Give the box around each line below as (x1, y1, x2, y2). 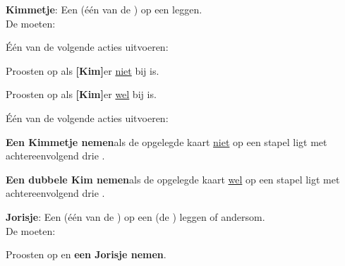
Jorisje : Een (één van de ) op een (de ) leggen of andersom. (6, 209, 265, 224)
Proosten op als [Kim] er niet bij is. (6, 63, 159, 78)
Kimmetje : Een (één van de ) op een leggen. (6, 2, 202, 16)
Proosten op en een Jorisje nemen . (6, 247, 167, 262)
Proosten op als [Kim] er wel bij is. (6, 87, 157, 102)
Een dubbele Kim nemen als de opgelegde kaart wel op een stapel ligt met (6, 171, 340, 186)
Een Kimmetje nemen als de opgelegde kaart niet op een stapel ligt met (6, 134, 327, 149)
